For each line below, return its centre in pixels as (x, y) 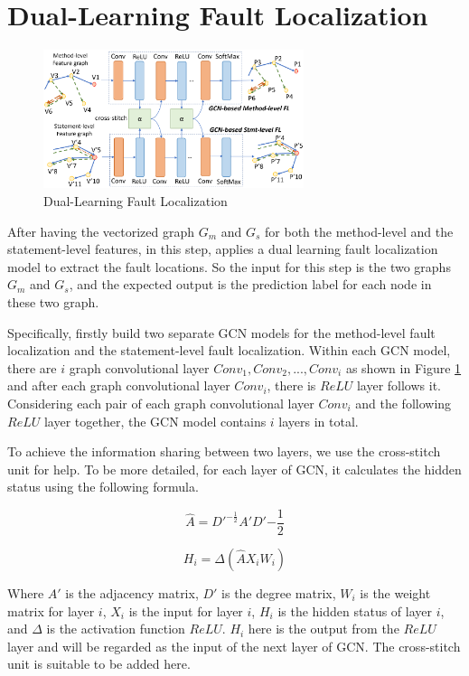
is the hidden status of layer (355, 610)
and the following (403, 403)
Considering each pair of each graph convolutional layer (161, 403)
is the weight (395, 592)
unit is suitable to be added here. (99, 664)
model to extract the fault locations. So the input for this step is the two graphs (229, 266)
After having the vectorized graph (101, 231)
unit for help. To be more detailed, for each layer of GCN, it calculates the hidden (234, 469)
